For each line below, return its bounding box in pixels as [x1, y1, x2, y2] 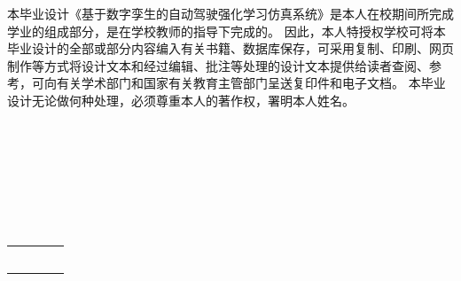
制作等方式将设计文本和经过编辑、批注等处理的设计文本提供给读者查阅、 [7, 56, 429, 74]
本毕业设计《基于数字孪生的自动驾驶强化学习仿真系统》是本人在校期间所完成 [7, 4, 454, 22]
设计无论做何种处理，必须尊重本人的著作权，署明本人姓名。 [7, 90, 355, 109]
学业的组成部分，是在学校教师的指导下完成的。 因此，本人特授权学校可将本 [7, 21, 446, 40]
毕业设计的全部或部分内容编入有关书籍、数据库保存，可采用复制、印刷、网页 [7, 39, 454, 58]
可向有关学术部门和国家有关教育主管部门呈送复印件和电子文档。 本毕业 [31, 74, 446, 92]
